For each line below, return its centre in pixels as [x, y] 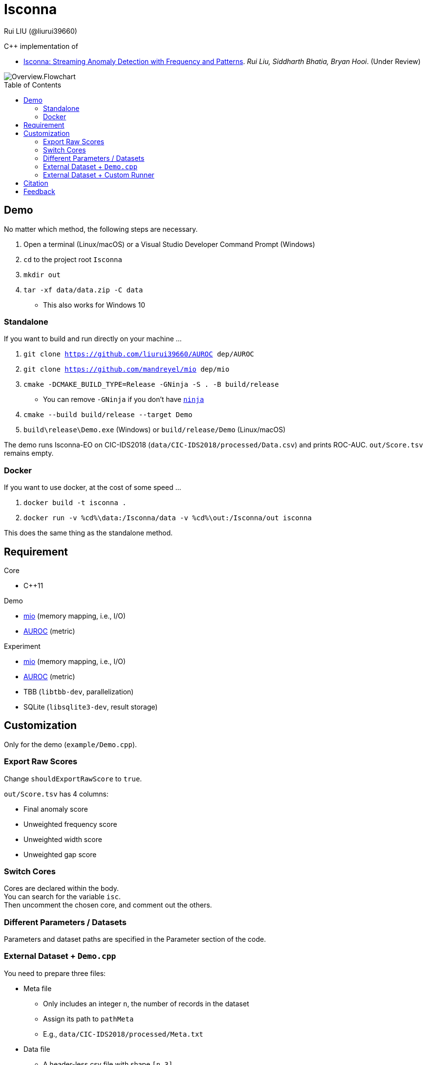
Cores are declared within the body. [61, 888]
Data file [37, 1049]
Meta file [38, 988]
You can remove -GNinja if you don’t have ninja [124, 399]
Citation [36, 183]
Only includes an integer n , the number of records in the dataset [146, 1003]
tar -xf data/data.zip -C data [83, 290]
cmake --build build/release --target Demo [108, 415]
